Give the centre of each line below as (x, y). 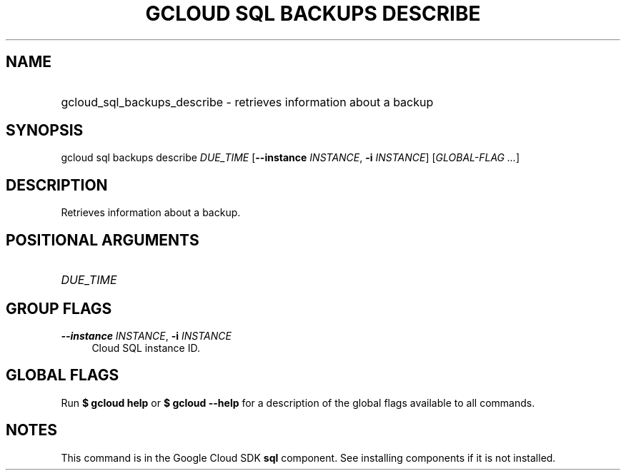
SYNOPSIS (45, 131)
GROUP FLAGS (59, 308)
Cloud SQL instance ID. (146, 348)
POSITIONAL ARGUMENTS (103, 240)
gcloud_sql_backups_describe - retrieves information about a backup (247, 102)
